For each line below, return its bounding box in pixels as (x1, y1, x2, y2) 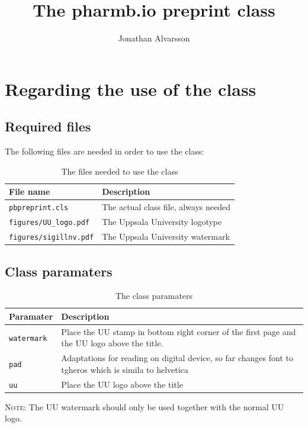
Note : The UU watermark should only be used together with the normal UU (5, 400, 284, 413)
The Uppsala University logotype (102, 215, 222, 228)
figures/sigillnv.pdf (9, 233, 94, 242)
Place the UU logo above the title (61, 378, 183, 390)
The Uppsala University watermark (102, 230, 230, 242)
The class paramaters (115, 289, 193, 302)
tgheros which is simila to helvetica (61, 363, 188, 375)
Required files (5, 117, 91, 136)
